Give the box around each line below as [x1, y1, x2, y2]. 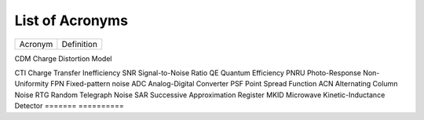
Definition [61, 38, 98, 49]
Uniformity [14, 79, 49, 89]
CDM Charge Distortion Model [14, 53, 112, 63]
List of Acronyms [14, 12, 129, 29]
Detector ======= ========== [14, 101, 125, 111]
